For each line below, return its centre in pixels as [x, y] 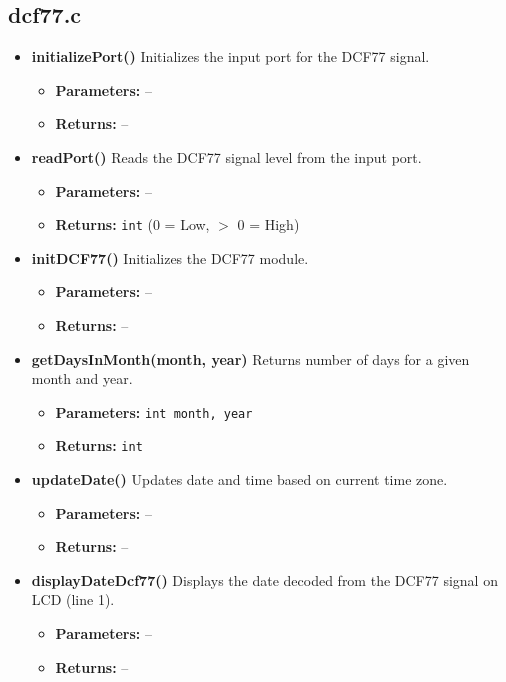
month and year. [82, 378]
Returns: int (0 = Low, [132, 224]
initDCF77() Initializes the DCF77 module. [170, 257]
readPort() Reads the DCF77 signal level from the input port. [226, 156]
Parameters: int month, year [154, 411]
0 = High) [268, 224]
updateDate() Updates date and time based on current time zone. [239, 479]
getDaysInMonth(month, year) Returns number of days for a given [250, 358]
